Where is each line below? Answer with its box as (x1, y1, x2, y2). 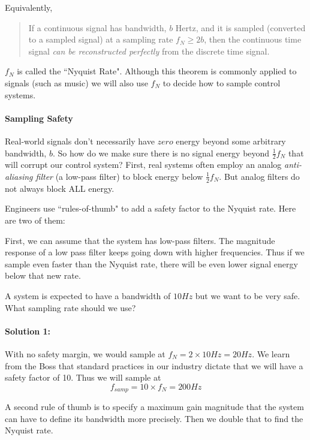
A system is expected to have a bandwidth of (5, 289, 171, 302)
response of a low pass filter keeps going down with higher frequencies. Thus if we (5, 246, 305, 258)
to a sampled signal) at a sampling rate (28, 33, 173, 46)
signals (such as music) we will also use (5, 76, 148, 89)
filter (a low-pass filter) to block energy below (35, 170, 203, 182)
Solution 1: (5, 324, 51, 337)
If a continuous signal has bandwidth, (28, 21, 167, 34)
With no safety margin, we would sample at (5, 347, 165, 360)
